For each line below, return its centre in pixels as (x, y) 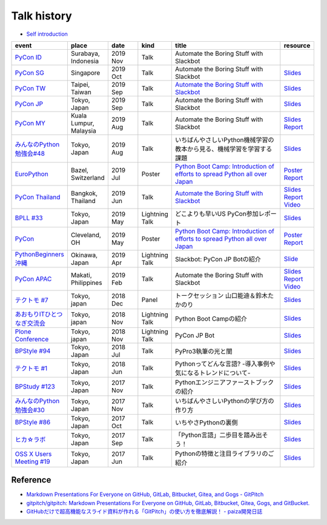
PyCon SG (30, 73)
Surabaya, (85, 53)
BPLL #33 (29, 218)
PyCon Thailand (38, 197)
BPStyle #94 (33, 350)
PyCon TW (30, 88)
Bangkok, (84, 193)
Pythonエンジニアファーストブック (224, 382)
